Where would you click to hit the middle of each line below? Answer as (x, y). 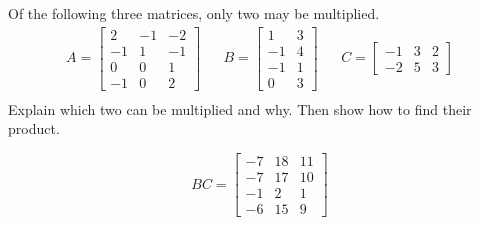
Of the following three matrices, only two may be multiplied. (194, 13)
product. (34, 128)
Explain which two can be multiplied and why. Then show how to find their (240, 108)
